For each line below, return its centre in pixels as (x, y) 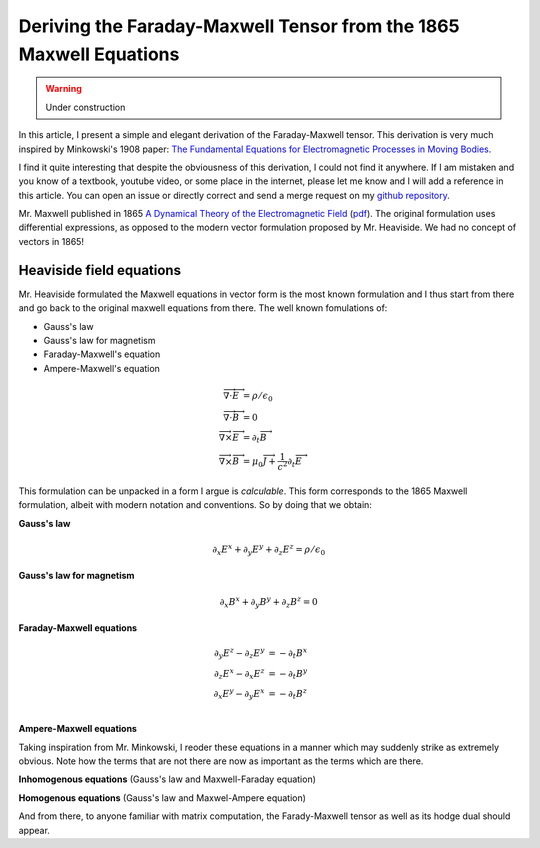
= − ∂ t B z (288, 694)
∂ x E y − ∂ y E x (239, 694)
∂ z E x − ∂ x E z (239, 674)
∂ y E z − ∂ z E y (239, 653)
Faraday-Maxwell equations (78, 628)
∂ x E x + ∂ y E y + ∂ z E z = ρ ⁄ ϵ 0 (268, 549)
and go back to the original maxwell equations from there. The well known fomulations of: (203, 308)
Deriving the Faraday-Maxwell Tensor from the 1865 (239, 26)
